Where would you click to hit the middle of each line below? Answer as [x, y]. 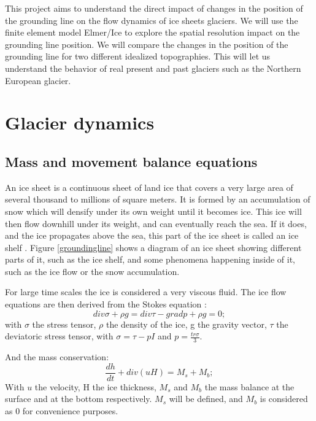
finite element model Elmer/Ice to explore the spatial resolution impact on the [152, 32]
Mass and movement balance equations [131, 161]
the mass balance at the [249, 386]
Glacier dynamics [80, 122]
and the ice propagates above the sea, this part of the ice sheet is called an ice [152, 235]
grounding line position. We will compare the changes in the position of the [147, 44]
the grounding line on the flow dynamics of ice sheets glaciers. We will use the [152, 20]
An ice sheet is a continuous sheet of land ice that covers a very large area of [149, 187]
